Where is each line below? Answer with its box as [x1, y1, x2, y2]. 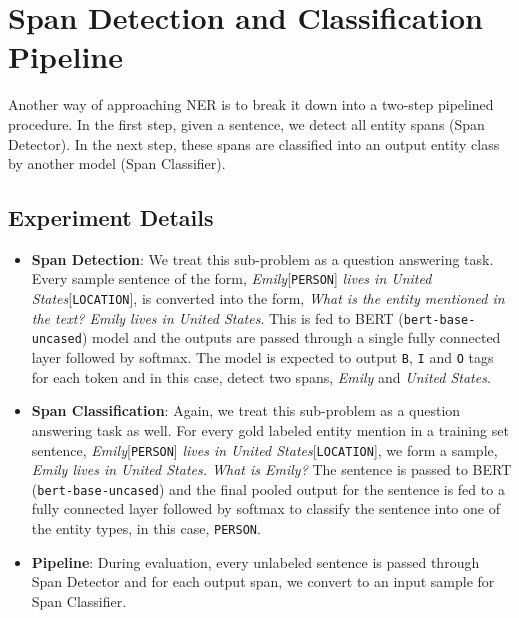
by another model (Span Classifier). [8, 153, 226, 174]
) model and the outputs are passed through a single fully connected [81, 327, 501, 348]
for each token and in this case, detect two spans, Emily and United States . [31, 366, 491, 387]
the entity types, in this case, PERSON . [31, 518, 261, 539]
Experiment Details [8, 202, 214, 233]
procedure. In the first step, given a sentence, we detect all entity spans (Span [8, 113, 485, 134]
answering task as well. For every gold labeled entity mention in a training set [31, 419, 509, 440]
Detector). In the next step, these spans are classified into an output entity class [8, 133, 500, 154]
